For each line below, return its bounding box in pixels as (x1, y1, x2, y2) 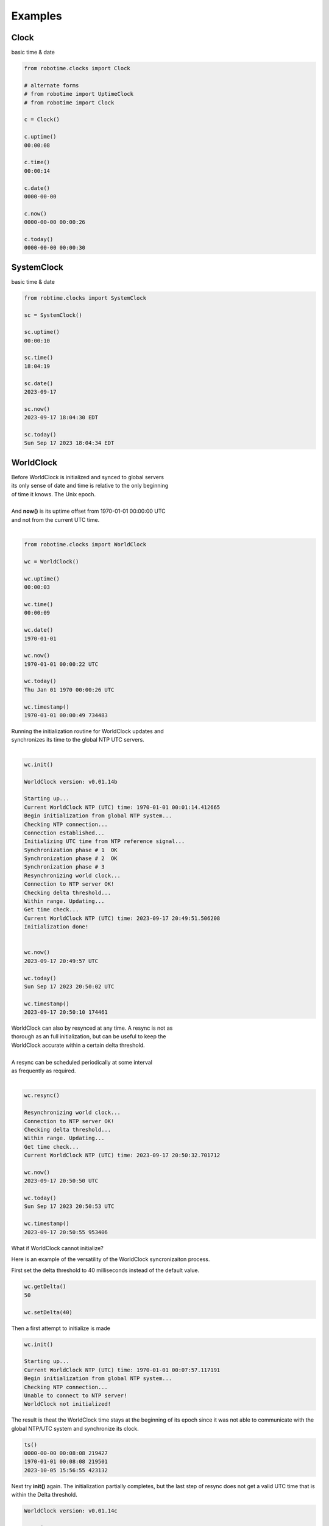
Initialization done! (24, 924, 89, 930)
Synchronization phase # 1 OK (24, 846, 118, 853)
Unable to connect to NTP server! (24, 1392, 127, 1399)
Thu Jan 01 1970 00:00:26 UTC (24, 686, 115, 693)
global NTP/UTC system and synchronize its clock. (11, 1425, 140, 1432)
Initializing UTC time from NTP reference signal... (24, 838, 185, 845)
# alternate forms (24, 82, 79, 89)
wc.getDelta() (24, 1283, 66, 1290)
